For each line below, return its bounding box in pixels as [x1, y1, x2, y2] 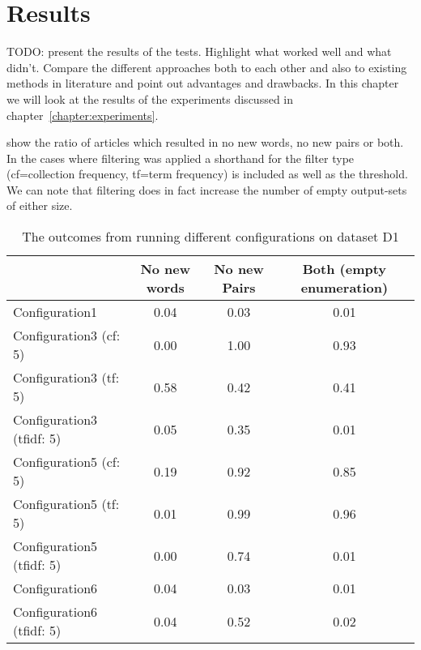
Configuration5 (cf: [13, 452, 121, 472]
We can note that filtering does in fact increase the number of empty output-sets [6, 181, 407, 198]
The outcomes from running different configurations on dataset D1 [22, 227, 399, 246]
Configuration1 [13, 302, 98, 322]
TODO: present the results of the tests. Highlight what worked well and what [6, 43, 392, 60]
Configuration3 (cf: [13, 326, 121, 345]
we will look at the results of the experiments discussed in [6, 90, 294, 107]
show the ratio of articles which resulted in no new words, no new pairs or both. [6, 134, 404, 151]
